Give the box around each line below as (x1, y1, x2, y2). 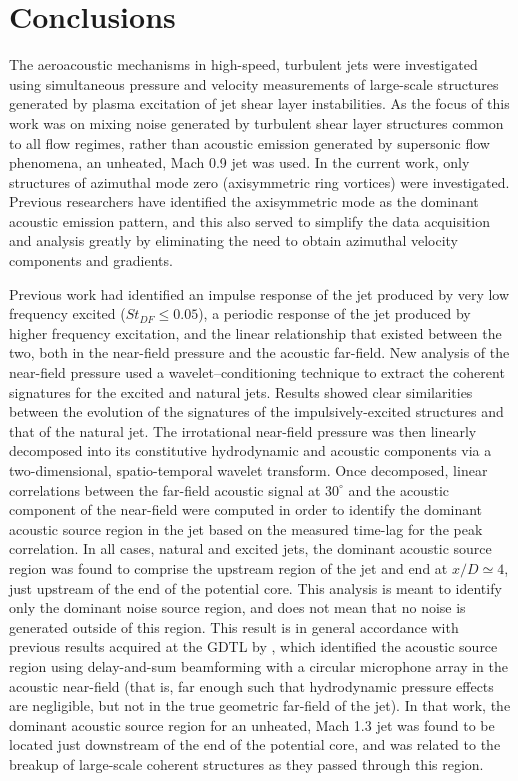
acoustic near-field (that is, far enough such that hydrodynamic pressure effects (9, 675, 494, 696)
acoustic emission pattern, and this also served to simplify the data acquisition (9, 210, 490, 231)
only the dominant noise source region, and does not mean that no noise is (9, 597, 466, 618)
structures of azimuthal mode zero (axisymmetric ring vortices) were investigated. (9, 171, 510, 192)
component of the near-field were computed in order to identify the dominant (9, 499, 483, 520)
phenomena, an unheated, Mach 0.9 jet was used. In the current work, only (9, 152, 470, 173)
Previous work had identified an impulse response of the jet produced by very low (9, 283, 510, 304)
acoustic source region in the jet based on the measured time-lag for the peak (9, 518, 483, 539)
